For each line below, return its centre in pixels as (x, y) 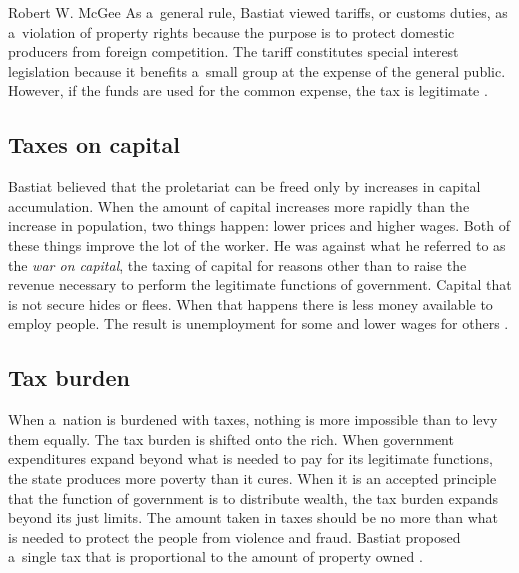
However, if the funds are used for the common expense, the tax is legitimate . (248, 90)
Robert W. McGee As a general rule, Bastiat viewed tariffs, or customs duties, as (258, 12)
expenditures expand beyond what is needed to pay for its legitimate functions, (250, 458)
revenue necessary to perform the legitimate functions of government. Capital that (260, 284)
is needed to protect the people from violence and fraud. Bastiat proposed (234, 536)
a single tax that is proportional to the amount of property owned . (215, 556)
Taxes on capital (94, 144)
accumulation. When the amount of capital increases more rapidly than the (239, 205)
